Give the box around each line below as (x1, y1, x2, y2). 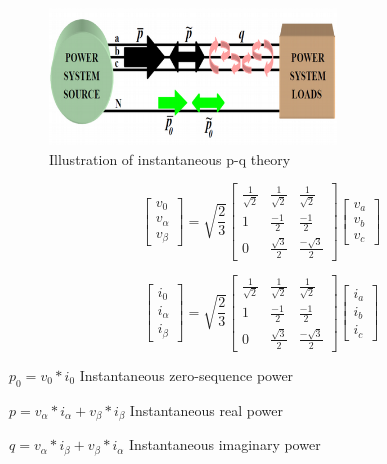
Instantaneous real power (129, 399, 283, 420)
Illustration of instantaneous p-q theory (49, 148, 291, 169)
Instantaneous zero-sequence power (79, 364, 294, 385)
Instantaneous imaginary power (129, 434, 321, 455)
